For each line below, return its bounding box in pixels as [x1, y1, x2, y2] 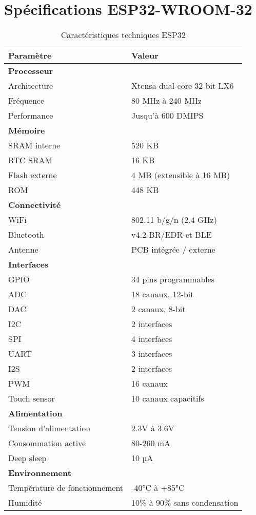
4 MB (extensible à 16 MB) [131, 169, 230, 181]
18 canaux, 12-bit [131, 288, 194, 300]
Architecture [8, 80, 53, 92]
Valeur [131, 49, 159, 62]
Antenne [8, 243, 38, 256]
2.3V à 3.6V [131, 422, 174, 434]
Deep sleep [8, 452, 47, 464]
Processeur [8, 65, 53, 77]
